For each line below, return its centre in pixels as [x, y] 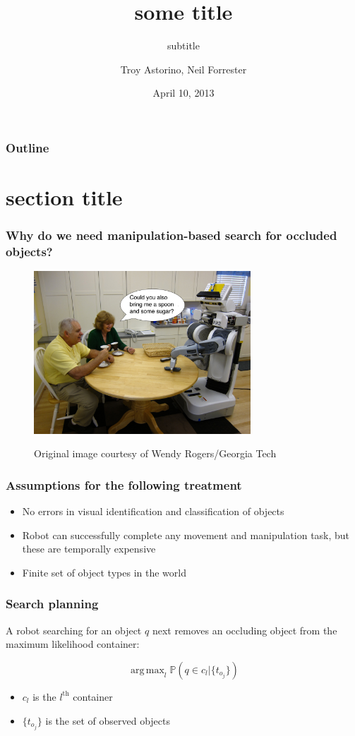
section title [64, 197]
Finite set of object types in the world [104, 572]
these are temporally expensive [89, 549]
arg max [147, 670]
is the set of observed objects [108, 720]
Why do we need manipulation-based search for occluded [172, 235]
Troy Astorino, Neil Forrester [183, 69]
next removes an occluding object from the [245, 630]
